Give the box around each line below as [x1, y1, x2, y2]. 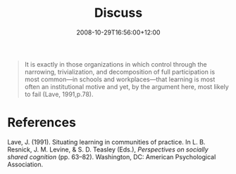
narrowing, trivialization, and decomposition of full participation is [24, 67, 216, 76]
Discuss [94, 5, 143, 21]
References [7, 114, 76, 130]
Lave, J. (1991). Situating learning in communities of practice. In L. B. [7, 138, 206, 146]
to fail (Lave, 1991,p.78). [24, 90, 94, 98]
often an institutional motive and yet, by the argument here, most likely [24, 82, 229, 91]
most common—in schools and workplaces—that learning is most [24, 75, 216, 83]
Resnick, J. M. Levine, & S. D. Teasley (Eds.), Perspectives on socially [7, 145, 209, 154]
